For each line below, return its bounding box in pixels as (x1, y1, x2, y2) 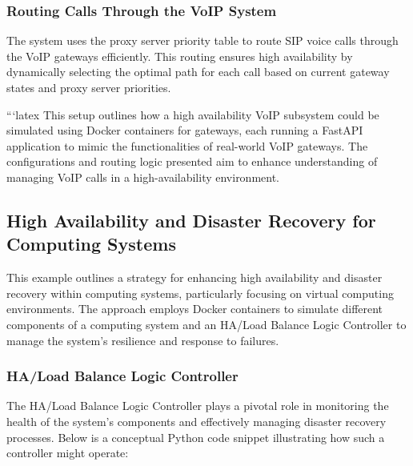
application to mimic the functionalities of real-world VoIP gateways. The (6, 137, 368, 154)
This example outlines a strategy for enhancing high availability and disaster (6, 269, 383, 286)
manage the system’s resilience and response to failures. (6, 331, 279, 348)
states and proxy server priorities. (6, 79, 171, 95)
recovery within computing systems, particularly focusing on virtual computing (6, 284, 394, 301)
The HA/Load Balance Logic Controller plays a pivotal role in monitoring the (6, 397, 389, 414)
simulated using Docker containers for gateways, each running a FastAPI (6, 122, 363, 139)
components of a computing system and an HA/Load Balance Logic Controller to (6, 315, 407, 332)
